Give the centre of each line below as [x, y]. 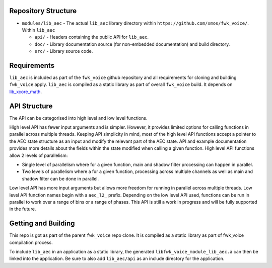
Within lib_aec [39, 30]
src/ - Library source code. [64, 51]
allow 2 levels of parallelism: [39, 155]
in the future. [23, 209]
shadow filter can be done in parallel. [60, 178]
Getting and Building [42, 224]
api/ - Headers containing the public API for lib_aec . [91, 37]
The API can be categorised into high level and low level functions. [79, 118]
